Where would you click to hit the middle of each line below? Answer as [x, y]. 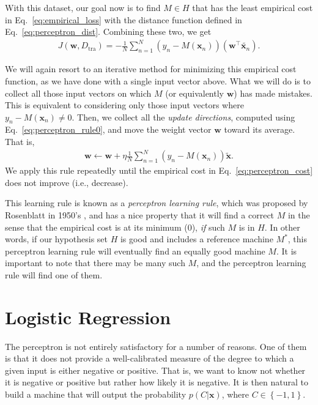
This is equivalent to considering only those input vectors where [124, 105]
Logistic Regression [88, 317]
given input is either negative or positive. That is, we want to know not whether [155, 370]
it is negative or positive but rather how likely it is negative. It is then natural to [157, 382]
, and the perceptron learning [251, 263]
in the [299, 214]
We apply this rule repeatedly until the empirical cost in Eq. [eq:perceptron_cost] [159, 170]
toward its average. [260, 129]
